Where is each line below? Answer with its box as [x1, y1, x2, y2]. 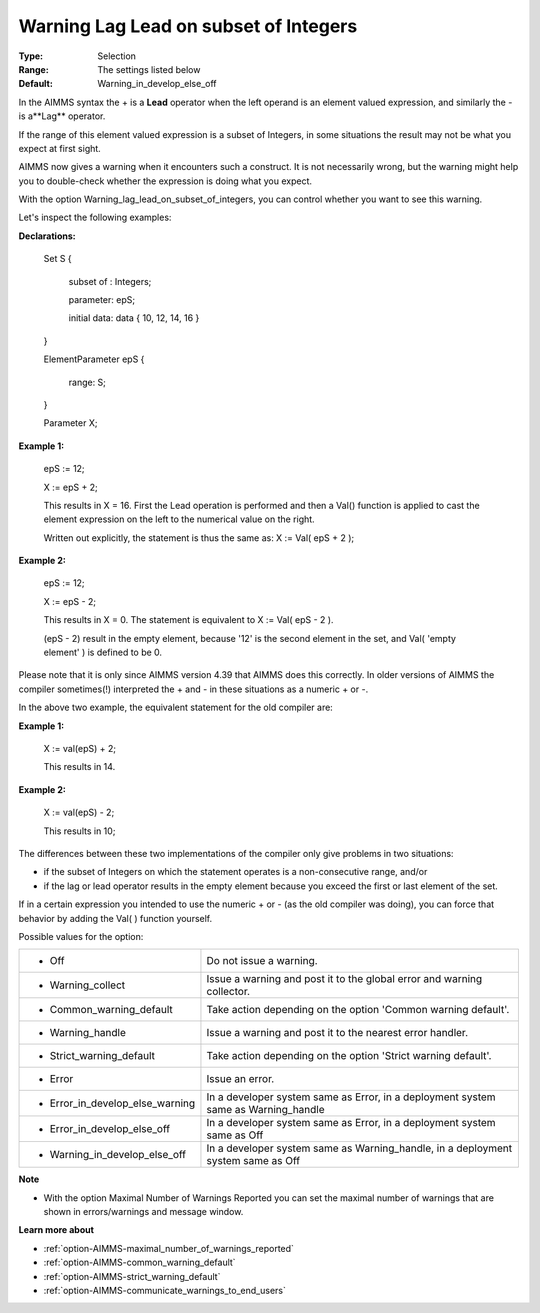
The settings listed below [97, 63, 201, 75]
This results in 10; [43, 825, 116, 837]
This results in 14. [43, 761, 116, 773]
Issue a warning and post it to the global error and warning [206, 972, 483, 986]
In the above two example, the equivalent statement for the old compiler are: [18, 701, 334, 714]
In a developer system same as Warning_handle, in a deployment [206, 1141, 513, 1155]
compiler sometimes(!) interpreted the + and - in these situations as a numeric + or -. [18, 683, 369, 695]
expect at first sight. [18, 142, 102, 154]
